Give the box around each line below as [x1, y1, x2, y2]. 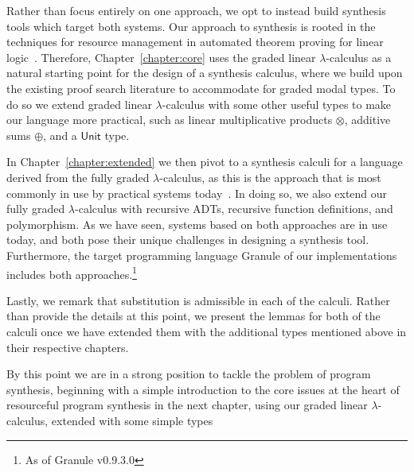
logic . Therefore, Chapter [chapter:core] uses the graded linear [6, 48, 316, 65]
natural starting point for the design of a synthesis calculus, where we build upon [6, 64, 403, 81]
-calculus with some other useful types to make [162, 95, 392, 112]
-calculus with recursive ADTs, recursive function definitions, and [75, 200, 393, 217]
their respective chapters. [6, 339, 129, 355]
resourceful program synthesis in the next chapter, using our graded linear [6, 397, 368, 413]
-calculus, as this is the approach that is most [159, 168, 381, 185]
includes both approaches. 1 [6, 263, 137, 282]
